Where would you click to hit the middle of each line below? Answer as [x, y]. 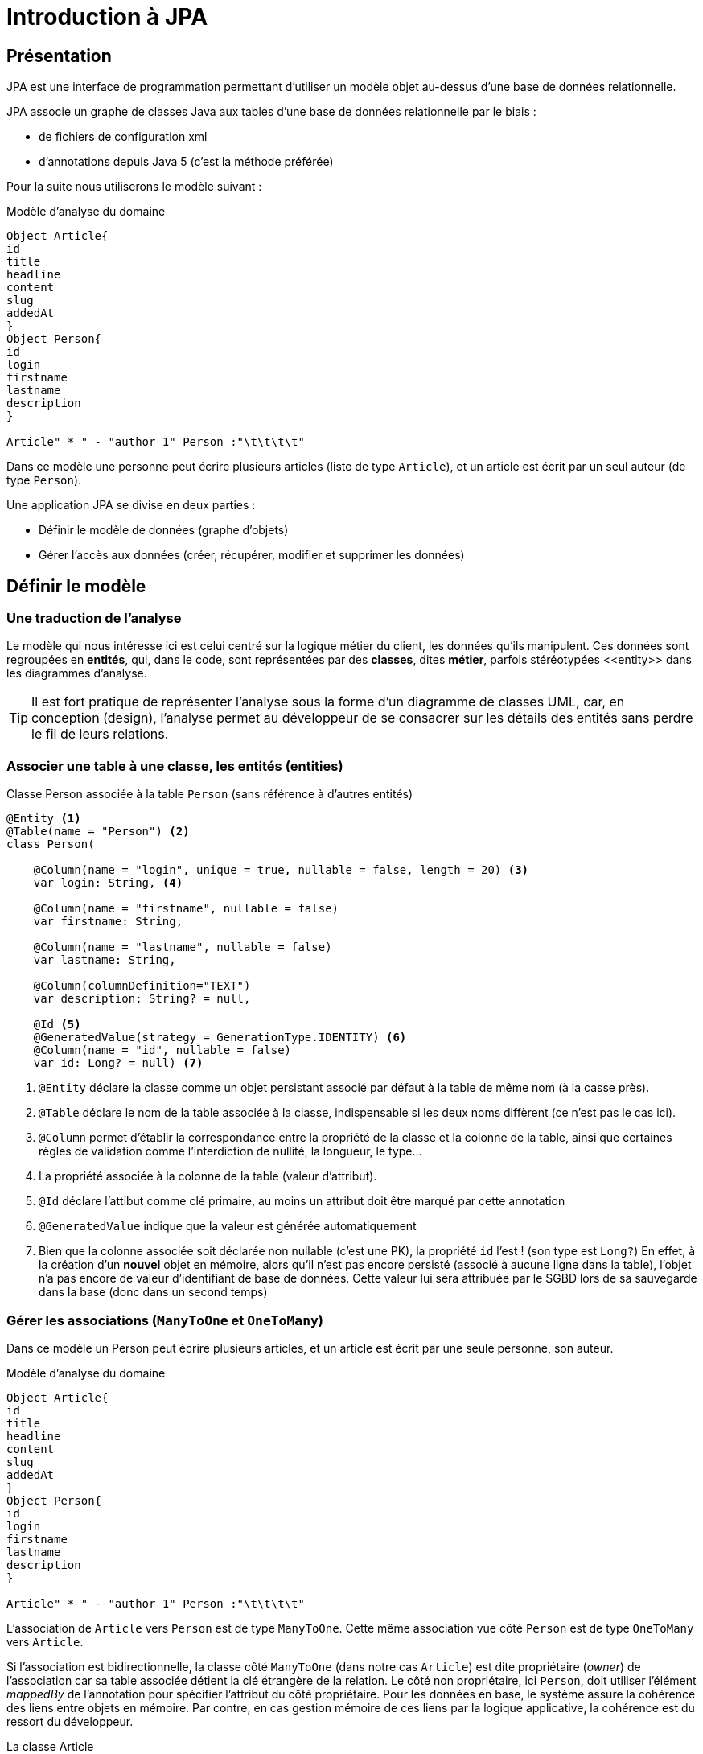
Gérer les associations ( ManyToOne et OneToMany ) [165, 1320]
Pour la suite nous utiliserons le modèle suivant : [134, 187]
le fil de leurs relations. [100, 734]
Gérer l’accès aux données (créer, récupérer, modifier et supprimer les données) [252, 555]
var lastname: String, [105, 960]
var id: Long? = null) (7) [118, 1063]
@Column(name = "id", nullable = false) [162, 1050]
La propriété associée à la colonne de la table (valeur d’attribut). [208, 1176]
